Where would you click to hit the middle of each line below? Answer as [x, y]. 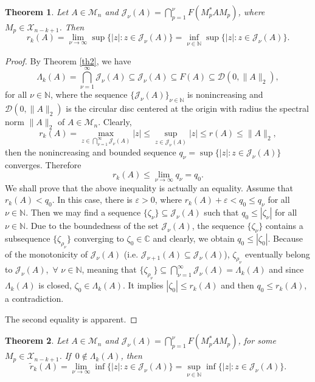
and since [286, 269]
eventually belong [277, 254]
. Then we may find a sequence [83, 212]
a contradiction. [34, 298]
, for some [257, 340]
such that [221, 212]
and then [237, 285]
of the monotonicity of [47, 254]
